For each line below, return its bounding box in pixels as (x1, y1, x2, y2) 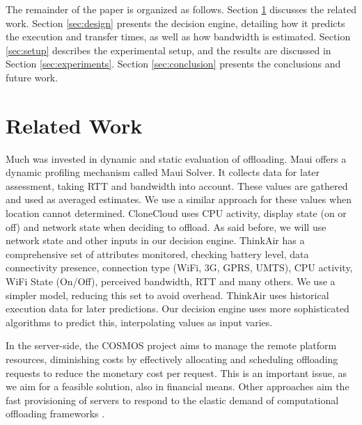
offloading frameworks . (6, 406, 105, 421)
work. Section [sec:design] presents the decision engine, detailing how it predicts (6, 15, 345, 30)
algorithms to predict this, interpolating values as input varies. (6, 314, 273, 329)
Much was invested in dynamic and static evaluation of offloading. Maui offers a (6, 151, 347, 166)
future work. (6, 70, 58, 84)
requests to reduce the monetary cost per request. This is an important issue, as (6, 365, 347, 380)
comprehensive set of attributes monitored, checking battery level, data (6, 246, 309, 261)
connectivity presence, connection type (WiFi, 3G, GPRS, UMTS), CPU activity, (6, 260, 353, 275)
